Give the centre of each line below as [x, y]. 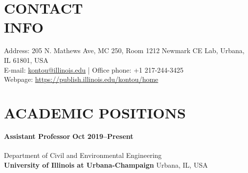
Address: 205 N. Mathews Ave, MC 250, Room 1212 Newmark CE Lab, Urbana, [124, 50]
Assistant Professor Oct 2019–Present [69, 136]
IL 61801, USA [26, 60]
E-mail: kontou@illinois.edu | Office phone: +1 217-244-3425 [94, 69]
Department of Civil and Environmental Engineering [83, 155]
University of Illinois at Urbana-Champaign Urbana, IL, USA [106, 164]
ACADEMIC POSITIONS [95, 112]
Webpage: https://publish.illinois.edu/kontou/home [81, 79]
